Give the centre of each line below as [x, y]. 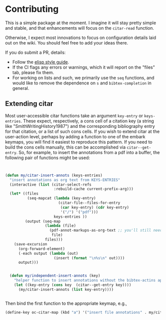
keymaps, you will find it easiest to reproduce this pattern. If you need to [79, 142]
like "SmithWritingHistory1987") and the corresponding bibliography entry [80, 126]
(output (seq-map [43, 221]
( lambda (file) [61, 226]
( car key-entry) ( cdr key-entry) [95, 207]
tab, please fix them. [33, 72]
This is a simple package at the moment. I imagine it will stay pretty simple [81, 23]
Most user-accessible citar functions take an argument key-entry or [74, 116]
